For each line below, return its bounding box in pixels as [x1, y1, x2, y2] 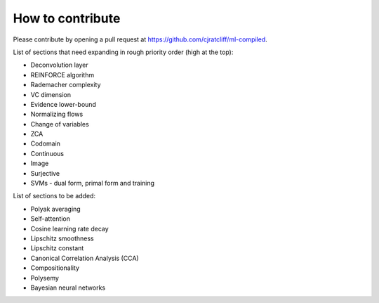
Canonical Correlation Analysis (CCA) [30, 254, 140, 262]
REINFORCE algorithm [30, 70, 95, 79]
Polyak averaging [30, 205, 81, 213]
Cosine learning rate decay [30, 224, 109, 233]
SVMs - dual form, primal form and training [30, 179, 154, 188]
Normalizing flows [30, 110, 84, 119]
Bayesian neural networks [30, 283, 105, 292]
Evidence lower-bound [30, 100, 96, 108]
